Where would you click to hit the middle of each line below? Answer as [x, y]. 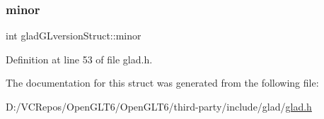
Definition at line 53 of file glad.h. [79, 59]
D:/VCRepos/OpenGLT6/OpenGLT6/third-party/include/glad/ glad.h [159, 106]
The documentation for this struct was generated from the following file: [162, 83]
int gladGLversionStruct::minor [74, 36]
